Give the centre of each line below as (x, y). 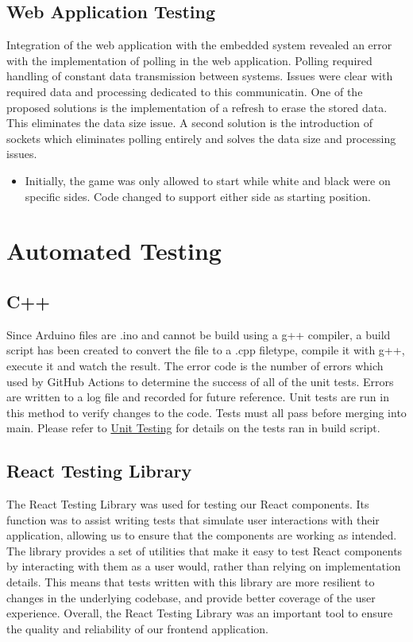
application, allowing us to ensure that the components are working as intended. (202, 535)
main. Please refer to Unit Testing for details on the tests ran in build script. (193, 428)
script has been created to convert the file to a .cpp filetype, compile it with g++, (206, 350)
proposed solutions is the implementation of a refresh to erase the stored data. (197, 107)
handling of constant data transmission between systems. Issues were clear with (200, 76)
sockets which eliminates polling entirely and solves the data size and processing (201, 138)
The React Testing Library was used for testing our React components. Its (188, 504)
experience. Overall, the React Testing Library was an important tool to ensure (200, 613)
